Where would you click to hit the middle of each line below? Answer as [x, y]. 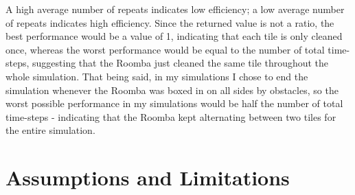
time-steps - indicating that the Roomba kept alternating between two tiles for [171, 116]
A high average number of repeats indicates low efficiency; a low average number [175, 9]
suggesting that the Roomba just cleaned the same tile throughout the [181, 63]
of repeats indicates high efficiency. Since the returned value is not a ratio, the [170, 22]
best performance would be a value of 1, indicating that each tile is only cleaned [174, 36]
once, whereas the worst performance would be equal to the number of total [165, 49]
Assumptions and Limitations [148, 177]
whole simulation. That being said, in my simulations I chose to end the [157, 76]
